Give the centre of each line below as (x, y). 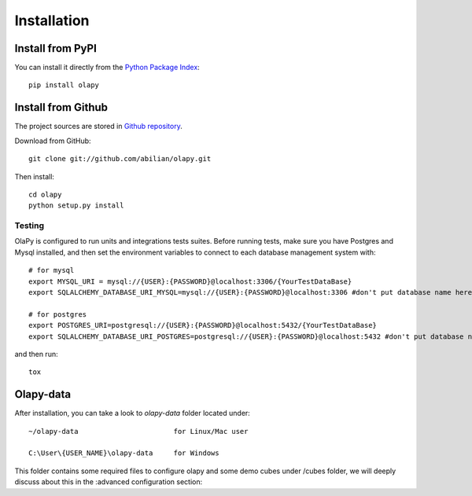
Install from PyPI (56, 48)
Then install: (35, 176)
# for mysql (52, 270)
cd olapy (45, 194)
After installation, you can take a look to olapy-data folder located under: (133, 413)
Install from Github (61, 107)
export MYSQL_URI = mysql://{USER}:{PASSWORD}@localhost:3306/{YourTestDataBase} (190, 281)
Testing (29, 226)
